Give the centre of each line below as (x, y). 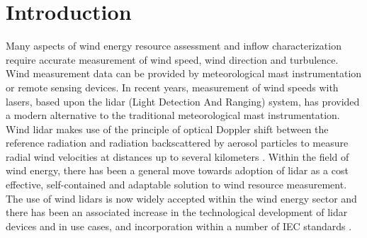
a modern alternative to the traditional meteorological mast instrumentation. (173, 115)
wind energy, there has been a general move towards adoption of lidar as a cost (177, 170)
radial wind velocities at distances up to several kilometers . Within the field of (177, 156)
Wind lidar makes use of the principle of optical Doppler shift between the (167, 129)
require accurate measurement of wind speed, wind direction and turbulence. (172, 59)
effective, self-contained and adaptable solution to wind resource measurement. (176, 185)
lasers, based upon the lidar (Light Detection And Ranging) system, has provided (183, 101)
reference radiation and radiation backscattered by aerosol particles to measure (177, 143)
